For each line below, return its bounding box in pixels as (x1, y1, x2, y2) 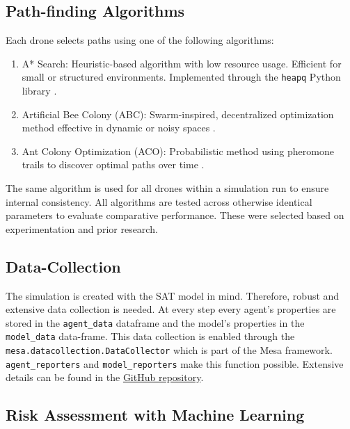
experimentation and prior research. (6, 221, 158, 236)
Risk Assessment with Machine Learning (6, 404, 305, 426)
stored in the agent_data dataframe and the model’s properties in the (6, 315, 305, 330)
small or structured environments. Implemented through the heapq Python (22, 70, 341, 84)
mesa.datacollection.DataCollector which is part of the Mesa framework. (6, 343, 333, 357)
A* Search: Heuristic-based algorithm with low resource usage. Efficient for (22, 56, 342, 70)
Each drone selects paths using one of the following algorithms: (6, 33, 274, 47)
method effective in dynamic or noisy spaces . (22, 120, 216, 135)
